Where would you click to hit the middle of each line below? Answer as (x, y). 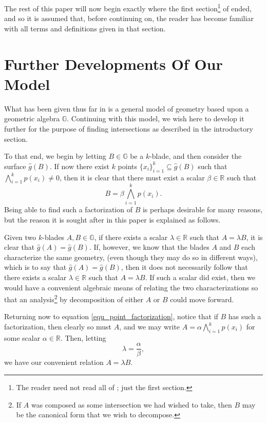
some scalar (22, 337)
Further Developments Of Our (113, 63)
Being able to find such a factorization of (68, 209)
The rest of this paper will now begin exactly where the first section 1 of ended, (128, 7)
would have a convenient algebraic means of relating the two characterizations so (131, 287)
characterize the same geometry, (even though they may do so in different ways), (131, 257)
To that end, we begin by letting (55, 156)
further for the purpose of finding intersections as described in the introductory (129, 128)
